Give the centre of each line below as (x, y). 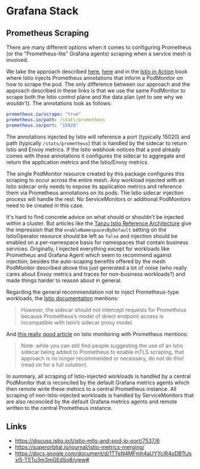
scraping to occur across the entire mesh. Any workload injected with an (96, 180)
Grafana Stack (42, 11)
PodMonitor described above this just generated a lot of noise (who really (96, 267)
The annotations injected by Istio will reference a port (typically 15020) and (99, 137)
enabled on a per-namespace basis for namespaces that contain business (97, 242)
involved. (17, 60)
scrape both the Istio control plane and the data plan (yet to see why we (95, 97)
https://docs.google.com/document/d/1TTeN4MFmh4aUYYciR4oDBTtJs (103, 453)
